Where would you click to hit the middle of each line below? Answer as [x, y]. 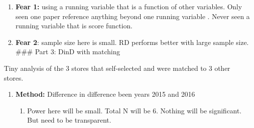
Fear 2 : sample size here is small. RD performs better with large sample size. [132, 42]
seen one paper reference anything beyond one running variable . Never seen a [133, 16]
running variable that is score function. [74, 26]
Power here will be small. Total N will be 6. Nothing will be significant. [134, 110]
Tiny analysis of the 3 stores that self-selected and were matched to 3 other [117, 68]
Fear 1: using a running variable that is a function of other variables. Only [129, 6]
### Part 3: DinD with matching [68, 52]
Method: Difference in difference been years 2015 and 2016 [105, 94]
